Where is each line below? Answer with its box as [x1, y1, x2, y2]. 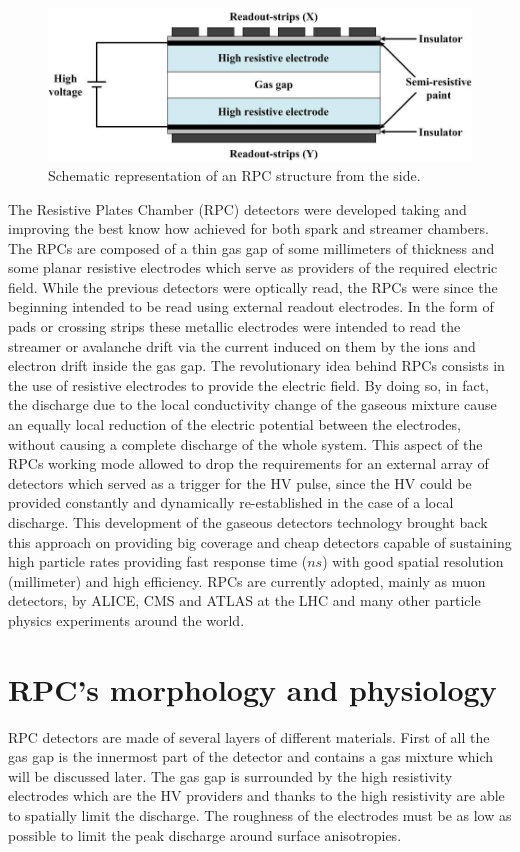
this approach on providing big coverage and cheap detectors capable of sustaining [8, 531, 512, 552]
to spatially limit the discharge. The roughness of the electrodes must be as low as [8, 805, 512, 826]
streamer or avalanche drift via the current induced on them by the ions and [8, 335, 476, 356]
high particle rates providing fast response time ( [8, 551, 308, 572]
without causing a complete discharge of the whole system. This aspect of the [8, 433, 483, 454]
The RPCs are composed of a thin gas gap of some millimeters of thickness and [8, 237, 495, 258]
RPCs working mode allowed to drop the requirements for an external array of [8, 453, 489, 474]
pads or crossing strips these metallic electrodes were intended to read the [8, 316, 461, 337]
